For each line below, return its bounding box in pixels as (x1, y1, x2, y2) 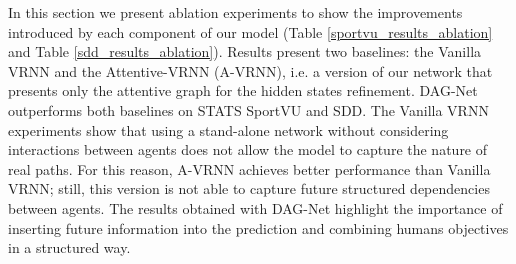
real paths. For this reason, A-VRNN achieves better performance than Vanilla (8, 158, 491, 179)
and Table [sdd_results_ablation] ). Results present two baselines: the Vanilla (8, 41, 482, 62)
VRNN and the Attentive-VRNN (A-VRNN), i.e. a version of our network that (8, 60, 493, 81)
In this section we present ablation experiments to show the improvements (8, 2, 463, 22)
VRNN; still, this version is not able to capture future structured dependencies (8, 178, 490, 199)
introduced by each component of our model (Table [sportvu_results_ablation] (8, 21, 493, 42)
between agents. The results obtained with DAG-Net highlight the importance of (8, 197, 503, 218)
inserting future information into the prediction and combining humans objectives (8, 217, 509, 238)
